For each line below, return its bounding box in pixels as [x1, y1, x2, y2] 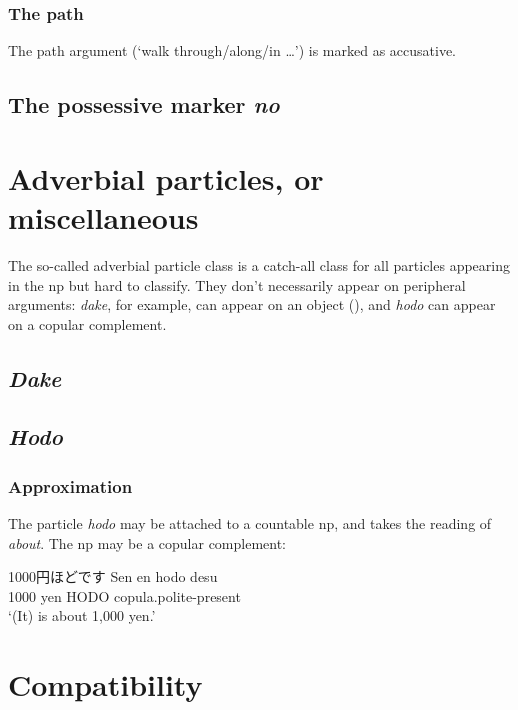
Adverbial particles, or [8, 157, 324, 198]
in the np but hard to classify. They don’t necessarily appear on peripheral [8, 274, 466, 295]
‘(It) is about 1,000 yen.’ [8, 605, 156, 626]
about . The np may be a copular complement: [8, 532, 287, 553]
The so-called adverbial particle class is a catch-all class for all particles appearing [8, 254, 510, 275]
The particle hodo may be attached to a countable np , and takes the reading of [8, 513, 492, 534]
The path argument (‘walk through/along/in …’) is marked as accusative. [8, 40, 457, 61]
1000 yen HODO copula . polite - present [8, 585, 241, 606]
